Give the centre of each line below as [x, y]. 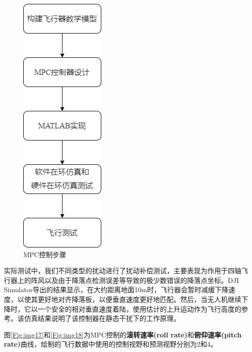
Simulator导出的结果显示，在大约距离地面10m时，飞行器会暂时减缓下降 [116, 290]
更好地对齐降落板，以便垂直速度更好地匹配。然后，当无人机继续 [139, 299]
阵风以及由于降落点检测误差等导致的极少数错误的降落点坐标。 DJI [135, 280]
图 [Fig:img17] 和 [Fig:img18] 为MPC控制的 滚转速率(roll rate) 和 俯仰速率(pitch [123, 334]
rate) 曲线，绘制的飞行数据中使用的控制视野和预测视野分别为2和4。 [111, 344]
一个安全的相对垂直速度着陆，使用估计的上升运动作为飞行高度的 [139, 308]
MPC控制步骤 [45, 254]
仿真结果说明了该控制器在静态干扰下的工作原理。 [102, 318]
